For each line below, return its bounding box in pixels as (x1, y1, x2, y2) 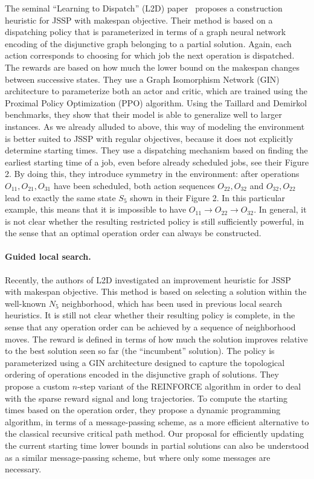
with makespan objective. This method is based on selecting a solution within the (5, 285, 307, 298)
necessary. (5, 463, 42, 475)
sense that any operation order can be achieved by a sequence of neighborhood (5, 321, 296, 333)
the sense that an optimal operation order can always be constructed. (5, 227, 261, 239)
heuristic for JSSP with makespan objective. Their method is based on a (5, 13, 273, 26)
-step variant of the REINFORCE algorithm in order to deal (77, 380, 301, 393)
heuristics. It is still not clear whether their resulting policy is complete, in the (5, 309, 295, 321)
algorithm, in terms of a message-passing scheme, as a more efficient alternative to (5, 415, 309, 428)
